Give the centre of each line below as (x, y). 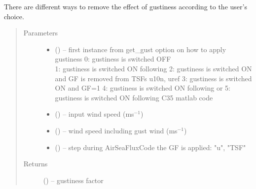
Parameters (40, 33)
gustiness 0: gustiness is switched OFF (113, 59)
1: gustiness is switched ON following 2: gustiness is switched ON (153, 68)
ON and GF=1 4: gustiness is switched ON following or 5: (143, 88)
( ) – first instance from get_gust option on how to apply (141, 49)
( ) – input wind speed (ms (94, 114)
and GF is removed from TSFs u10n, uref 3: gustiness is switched (153, 78)
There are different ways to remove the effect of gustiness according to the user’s (126, 6)
